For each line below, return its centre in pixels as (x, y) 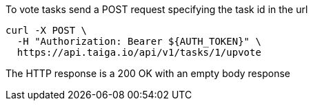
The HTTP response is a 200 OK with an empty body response (148, 73)
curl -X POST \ (47, 30)
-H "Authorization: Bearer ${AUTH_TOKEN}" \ (139, 41)
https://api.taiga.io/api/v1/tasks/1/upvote (139, 52)
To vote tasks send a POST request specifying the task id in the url (157, 9)
